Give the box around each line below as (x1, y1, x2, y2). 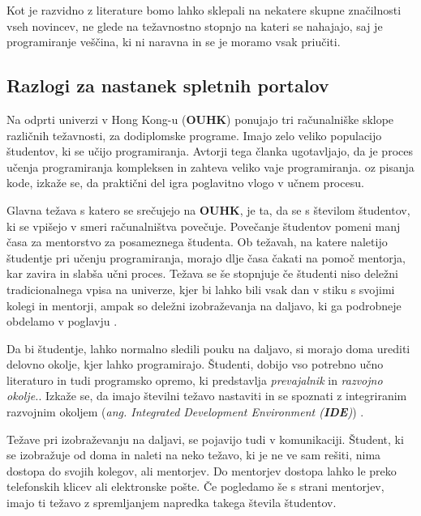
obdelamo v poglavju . (6, 313, 118, 330)
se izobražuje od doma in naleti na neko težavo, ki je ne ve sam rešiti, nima (6, 446, 381, 463)
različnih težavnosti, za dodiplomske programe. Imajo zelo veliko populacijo (6, 126, 382, 143)
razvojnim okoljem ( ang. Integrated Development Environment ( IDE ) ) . (6, 403, 364, 420)
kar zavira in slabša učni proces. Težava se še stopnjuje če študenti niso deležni (6, 265, 398, 282)
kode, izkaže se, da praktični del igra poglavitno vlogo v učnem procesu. (6, 174, 364, 191)
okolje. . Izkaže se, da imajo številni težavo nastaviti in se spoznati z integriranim (6, 387, 407, 404)
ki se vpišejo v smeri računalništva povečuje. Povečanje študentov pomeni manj (6, 217, 401, 234)
